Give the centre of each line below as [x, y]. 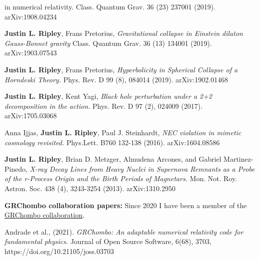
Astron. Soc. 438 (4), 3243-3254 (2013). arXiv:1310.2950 [90, 188]
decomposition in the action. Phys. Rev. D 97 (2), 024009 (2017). [104, 106]
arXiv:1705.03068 [31, 116]
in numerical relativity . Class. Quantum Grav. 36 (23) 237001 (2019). [110, 6]
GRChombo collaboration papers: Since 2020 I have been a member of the [126, 205]
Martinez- [238, 159]
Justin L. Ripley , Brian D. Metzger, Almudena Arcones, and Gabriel [113, 159]
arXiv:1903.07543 [31, 53]
